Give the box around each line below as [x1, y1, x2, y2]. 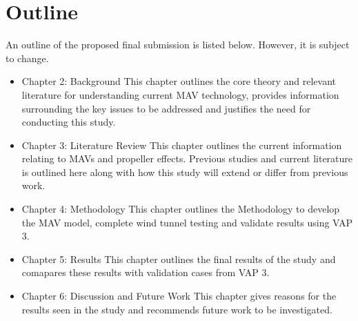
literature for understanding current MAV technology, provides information [21, 87, 339, 101]
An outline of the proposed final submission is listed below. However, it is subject [6, 37, 350, 52]
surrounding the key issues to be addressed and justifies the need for [21, 101, 311, 115]
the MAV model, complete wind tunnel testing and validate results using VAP [21, 215, 353, 229]
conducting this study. [21, 115, 116, 129]
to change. [6, 50, 49, 65]
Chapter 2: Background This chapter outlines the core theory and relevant [21, 74, 336, 88]
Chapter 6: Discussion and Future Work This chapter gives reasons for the [21, 289, 337, 303]
